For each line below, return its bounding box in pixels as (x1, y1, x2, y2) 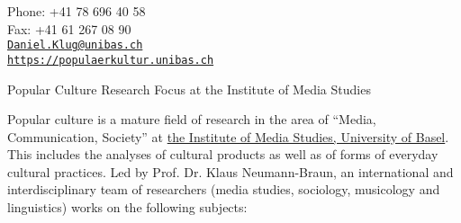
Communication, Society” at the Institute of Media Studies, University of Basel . (7, 127, 449, 146)
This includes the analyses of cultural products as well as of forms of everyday (7, 145, 438, 164)
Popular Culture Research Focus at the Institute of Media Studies (7, 79, 371, 98)
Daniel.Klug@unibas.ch (7, 39, 143, 52)
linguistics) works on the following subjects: (7, 198, 248, 217)
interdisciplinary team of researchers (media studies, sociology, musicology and (7, 180, 440, 199)
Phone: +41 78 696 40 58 (7, 2, 146, 20)
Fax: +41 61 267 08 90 (7, 19, 131, 38)
